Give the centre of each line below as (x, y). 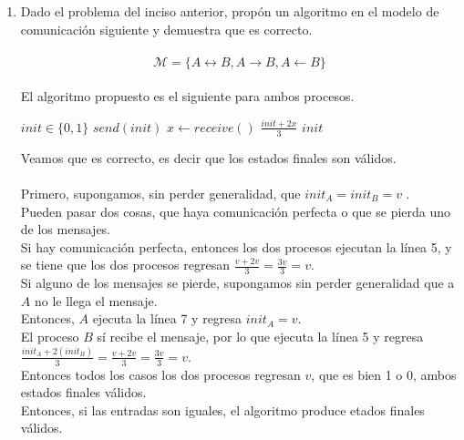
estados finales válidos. (83, 392)
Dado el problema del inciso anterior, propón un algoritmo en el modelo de (230, 11)
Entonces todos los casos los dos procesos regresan (160, 374)
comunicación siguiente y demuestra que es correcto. (166, 29)
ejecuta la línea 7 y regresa (167, 318)
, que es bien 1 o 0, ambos (384, 374)
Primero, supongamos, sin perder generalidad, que (160, 193)
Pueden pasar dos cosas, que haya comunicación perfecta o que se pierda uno (236, 211)
